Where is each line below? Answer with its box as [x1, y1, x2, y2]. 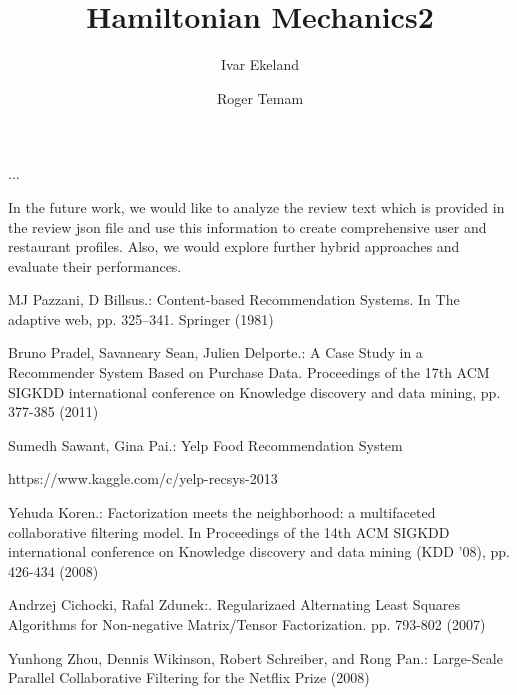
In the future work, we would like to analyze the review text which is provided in [8, 196, 505, 217]
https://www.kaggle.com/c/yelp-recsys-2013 [8, 468, 278, 489]
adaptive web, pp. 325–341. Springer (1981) [8, 308, 274, 329]
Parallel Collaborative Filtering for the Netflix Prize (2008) [8, 667, 370, 688]
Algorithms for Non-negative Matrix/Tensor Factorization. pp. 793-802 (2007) [8, 614, 486, 634]
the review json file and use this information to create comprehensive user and [8, 216, 487, 237]
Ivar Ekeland [220, 54, 300, 75]
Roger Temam [216, 87, 304, 108]
